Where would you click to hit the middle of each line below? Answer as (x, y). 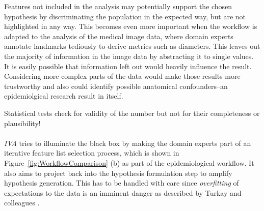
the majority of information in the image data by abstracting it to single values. (129, 56)
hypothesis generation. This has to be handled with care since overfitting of (122, 183)
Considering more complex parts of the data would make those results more (122, 76)
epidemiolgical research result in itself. (64, 96)
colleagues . (22, 203)
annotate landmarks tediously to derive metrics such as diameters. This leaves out (132, 46)
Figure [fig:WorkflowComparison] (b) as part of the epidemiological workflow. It (129, 162)
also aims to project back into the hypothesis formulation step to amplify (118, 173)
